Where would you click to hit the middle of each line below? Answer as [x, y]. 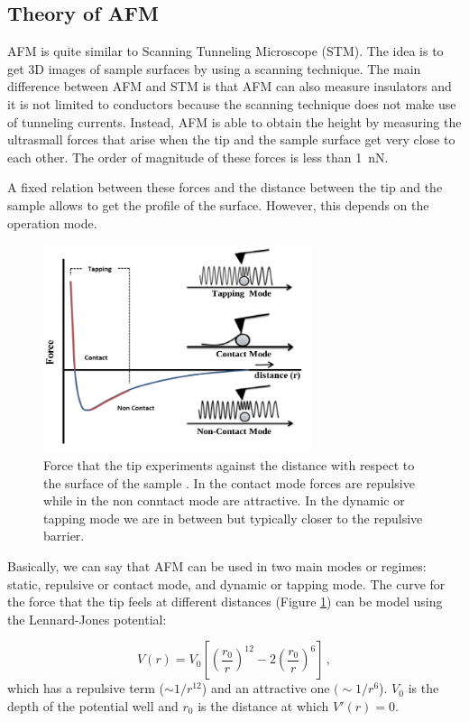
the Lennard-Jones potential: [87, 619]
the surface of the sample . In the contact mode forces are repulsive [229, 482]
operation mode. [52, 222]
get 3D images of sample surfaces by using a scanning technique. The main [214, 68]
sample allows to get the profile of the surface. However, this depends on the [218, 204]
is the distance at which [263, 705]
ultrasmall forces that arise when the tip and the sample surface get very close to [231, 139]
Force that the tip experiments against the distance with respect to [229, 465]
